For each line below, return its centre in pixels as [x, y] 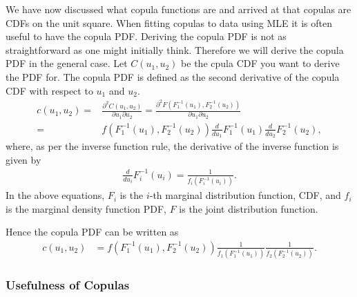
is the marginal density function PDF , [86, 208]
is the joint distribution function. [249, 208]
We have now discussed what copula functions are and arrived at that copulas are [178, 9]
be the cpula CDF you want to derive [260, 63]
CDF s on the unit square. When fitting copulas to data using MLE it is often [169, 22]
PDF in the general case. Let [67, 63]
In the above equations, [55, 195]
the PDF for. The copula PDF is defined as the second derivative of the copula [173, 76]
